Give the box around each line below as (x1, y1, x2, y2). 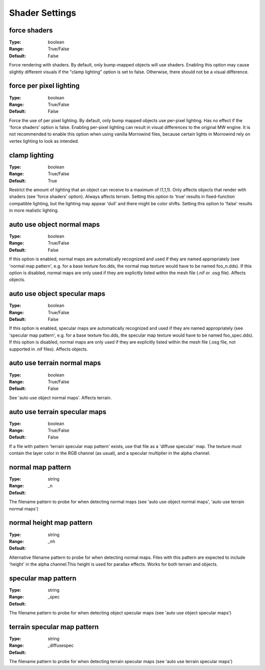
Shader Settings (9, 7, 76, 18)
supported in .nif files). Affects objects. (9, 346, 88, 352)
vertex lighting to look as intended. (9, 138, 79, 144)
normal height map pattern (9, 518, 93, 527)
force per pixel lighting (9, 82, 80, 90)
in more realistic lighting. (9, 207, 59, 214)
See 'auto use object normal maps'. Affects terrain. (9, 394, 112, 401)
